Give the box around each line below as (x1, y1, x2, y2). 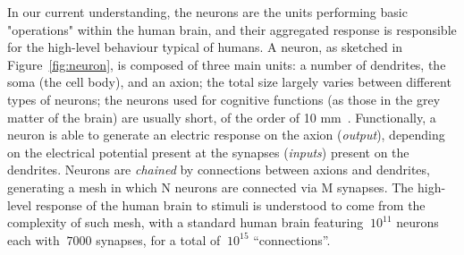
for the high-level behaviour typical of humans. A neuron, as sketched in (7, 38, 403, 56)
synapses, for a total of (96, 230, 221, 249)
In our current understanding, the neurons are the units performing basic (7, 3, 408, 21)
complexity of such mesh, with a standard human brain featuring (7, 213, 364, 232)
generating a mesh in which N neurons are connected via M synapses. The (7, 177, 414, 196)
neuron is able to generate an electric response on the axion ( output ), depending (7, 125, 445, 144)
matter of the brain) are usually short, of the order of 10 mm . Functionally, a (7, 107, 436, 126)
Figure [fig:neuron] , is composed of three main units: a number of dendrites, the (7, 55, 446, 73)
